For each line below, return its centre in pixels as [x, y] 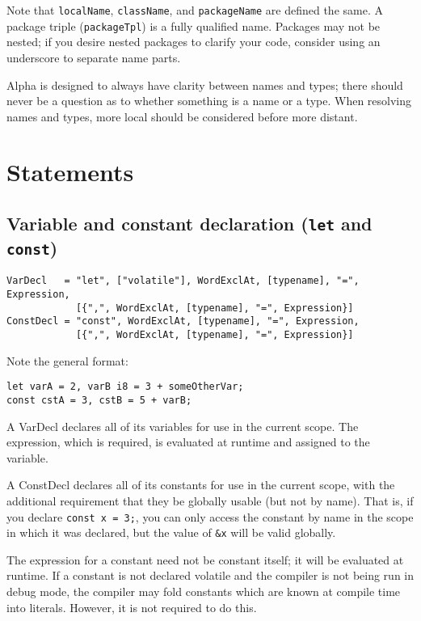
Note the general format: [67, 360]
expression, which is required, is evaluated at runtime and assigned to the [188, 442]
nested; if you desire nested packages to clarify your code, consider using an [194, 42]
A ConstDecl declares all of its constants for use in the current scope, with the [201, 485]
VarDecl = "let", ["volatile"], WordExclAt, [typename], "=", [183, 281]
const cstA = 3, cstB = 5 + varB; [99, 400]
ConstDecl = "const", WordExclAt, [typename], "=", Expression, [183, 321]
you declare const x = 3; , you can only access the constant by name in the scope [210, 516]
